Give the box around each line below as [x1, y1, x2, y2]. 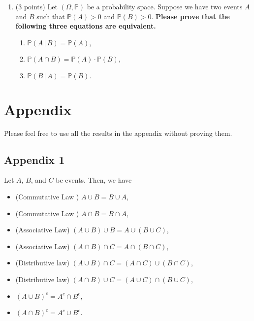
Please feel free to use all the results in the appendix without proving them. [4, 128, 232, 138]
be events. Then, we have [56, 175, 132, 185]
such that [36, 11, 65, 21]
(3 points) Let [15, 1, 58, 11]
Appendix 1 [4, 152, 65, 167]
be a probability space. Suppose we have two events [87, 1, 243, 11]
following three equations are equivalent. [15, 21, 156, 31]
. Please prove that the [151, 11, 230, 21]
